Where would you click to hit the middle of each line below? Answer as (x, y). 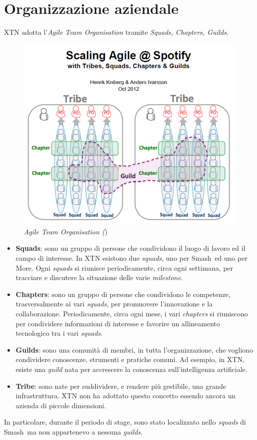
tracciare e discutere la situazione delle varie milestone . (99, 277)
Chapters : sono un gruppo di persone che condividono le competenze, (123, 294)
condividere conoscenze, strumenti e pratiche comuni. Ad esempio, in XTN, (130, 359)
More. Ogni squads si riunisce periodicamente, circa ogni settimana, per (124, 267)
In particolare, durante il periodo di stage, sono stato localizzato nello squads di (125, 422)
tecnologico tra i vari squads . (59, 333)
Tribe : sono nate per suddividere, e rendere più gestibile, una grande (121, 386)
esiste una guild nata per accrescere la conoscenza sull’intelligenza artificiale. (131, 369)
